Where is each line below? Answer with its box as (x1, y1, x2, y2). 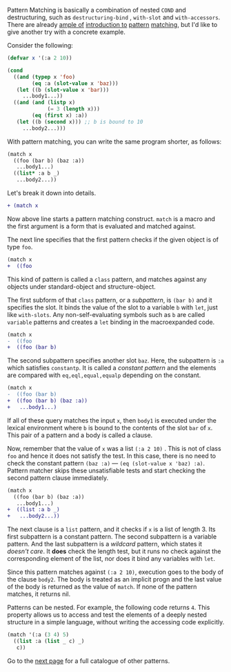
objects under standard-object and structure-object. (7, 282, 157, 291)
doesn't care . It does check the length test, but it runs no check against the (7, 547, 221, 555)
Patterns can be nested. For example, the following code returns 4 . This (7, 604, 210, 612)
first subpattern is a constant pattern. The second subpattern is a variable (7, 532, 217, 541)
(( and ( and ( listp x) (13, 99, 76, 106)
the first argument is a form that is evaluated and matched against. (7, 222, 197, 230)
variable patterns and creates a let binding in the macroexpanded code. (7, 318, 215, 326)
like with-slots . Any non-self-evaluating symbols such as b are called (7, 310, 205, 318)
